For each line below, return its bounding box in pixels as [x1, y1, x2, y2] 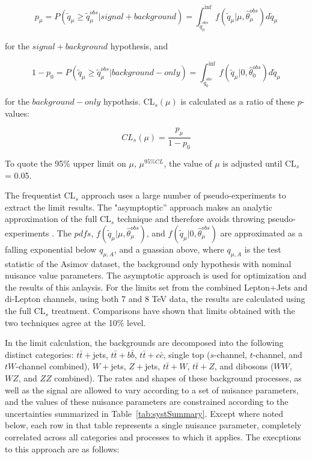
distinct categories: [5, 348, 74, 360]
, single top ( [163, 348, 210, 360]
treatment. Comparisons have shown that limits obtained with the [51, 304, 295, 317]
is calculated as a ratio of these [180, 95, 295, 108]
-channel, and [252, 348, 302, 360]
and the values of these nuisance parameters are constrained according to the [5, 395, 289, 408]
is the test [244, 242, 281, 255]
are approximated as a [220, 226, 302, 239]
